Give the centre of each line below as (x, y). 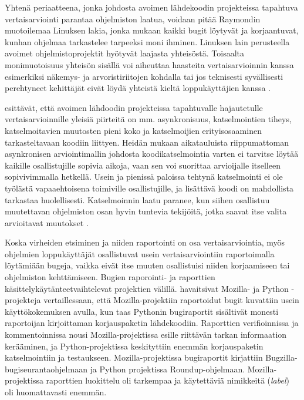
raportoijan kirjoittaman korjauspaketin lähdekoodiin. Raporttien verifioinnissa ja (152, 323)
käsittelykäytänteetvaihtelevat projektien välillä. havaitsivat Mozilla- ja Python (147, 288)
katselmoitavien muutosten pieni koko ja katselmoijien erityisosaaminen (133, 130)
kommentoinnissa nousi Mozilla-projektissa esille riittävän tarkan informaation (146, 335)
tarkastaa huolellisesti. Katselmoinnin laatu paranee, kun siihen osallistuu (137, 199)
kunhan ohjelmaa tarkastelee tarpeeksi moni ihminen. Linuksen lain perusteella (147, 41)
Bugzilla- (281, 357)
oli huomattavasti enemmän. (56, 392)
